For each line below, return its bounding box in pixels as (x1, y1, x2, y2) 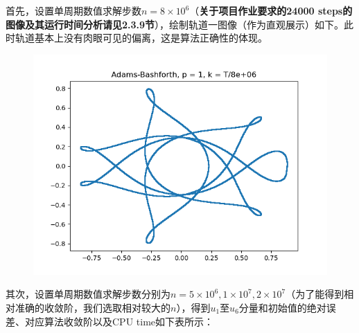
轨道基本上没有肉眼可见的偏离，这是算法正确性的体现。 (15, 30, 268, 45)
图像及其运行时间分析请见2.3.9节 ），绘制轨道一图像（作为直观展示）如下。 (6, 17, 344, 31)
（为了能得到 (286, 287, 344, 301)
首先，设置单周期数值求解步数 (6, 3, 141, 17)
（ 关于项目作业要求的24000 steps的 (189, 3, 353, 17)
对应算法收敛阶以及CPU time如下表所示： (24, 314, 214, 328)
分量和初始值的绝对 (238, 300, 326, 314)
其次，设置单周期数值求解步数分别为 (6, 287, 170, 301)
